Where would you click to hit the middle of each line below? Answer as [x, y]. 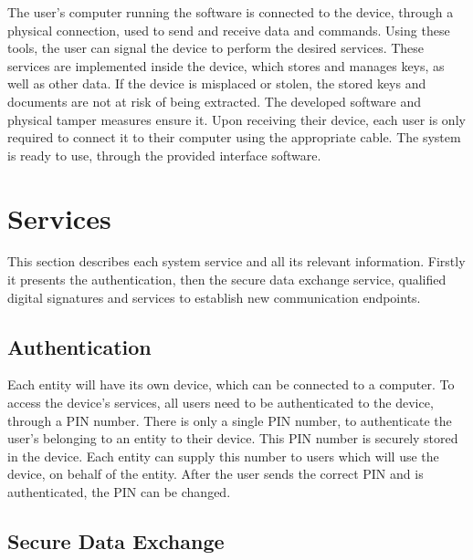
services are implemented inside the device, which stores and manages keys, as [226, 65]
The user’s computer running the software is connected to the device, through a [231, 12]
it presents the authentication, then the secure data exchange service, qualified [227, 280]
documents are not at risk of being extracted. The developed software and [215, 101]
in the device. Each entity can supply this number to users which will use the [223, 456]
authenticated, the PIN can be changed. [119, 492]
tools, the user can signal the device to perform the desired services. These [216, 48]
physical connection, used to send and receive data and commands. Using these [229, 30]
